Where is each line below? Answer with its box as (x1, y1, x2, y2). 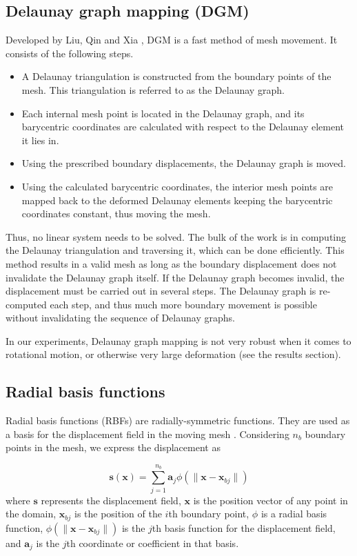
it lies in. (21, 132, 59, 147)
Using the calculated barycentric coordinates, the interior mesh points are (21, 179, 334, 193)
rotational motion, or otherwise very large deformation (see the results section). (6, 347, 341, 361)
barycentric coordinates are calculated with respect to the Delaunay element (21, 119, 344, 134)
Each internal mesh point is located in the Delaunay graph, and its (21, 106, 305, 120)
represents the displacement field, (41, 493, 181, 507)
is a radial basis (261, 506, 327, 521)
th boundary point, (168, 506, 249, 521)
